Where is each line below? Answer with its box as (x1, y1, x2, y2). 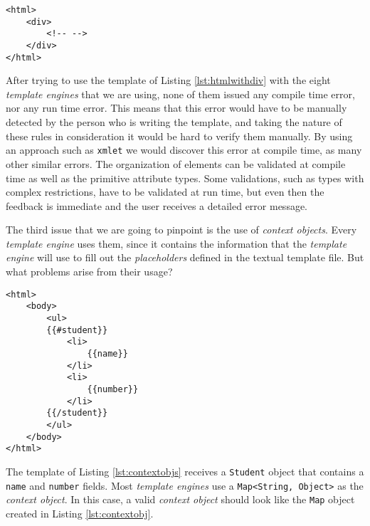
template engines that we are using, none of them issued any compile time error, (6, 86, 355, 101)
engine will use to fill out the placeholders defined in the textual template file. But (6, 250, 364, 265)
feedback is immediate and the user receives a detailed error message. (6, 198, 308, 213)
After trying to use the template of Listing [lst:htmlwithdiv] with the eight (6, 73, 331, 88)
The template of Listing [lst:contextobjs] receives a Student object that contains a (6, 463, 364, 478)
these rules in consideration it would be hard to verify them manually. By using (6, 128, 353, 143)
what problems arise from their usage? (6, 264, 173, 279)
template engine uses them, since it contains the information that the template (6, 236, 347, 251)
